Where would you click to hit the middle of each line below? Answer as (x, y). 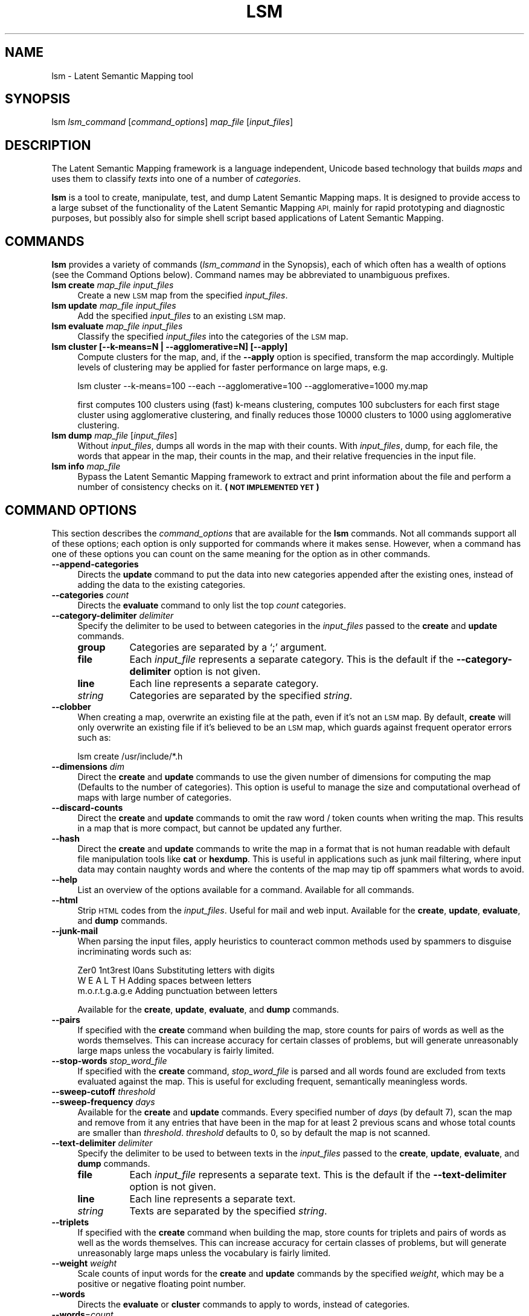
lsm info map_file (86, 466)
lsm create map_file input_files (113, 285)
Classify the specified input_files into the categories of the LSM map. (213, 337)
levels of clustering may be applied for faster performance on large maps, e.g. (232, 367)
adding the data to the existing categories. (162, 584)
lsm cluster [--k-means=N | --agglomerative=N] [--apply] (170, 347)
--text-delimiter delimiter (102, 1143)
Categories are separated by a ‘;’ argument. (228, 647)
